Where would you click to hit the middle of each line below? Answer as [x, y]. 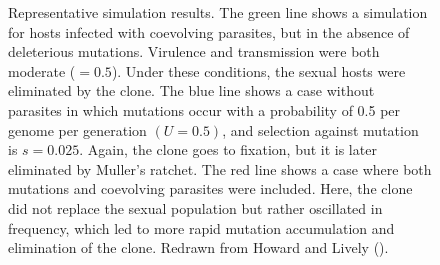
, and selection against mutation [320, 129]
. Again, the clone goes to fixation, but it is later [228, 149]
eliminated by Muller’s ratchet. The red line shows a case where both [220, 168]
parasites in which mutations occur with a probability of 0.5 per [204, 109]
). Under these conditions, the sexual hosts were [258, 70]
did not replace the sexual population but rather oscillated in [195, 207]
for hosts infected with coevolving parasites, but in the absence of [209, 31]
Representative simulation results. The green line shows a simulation [218, 12]
